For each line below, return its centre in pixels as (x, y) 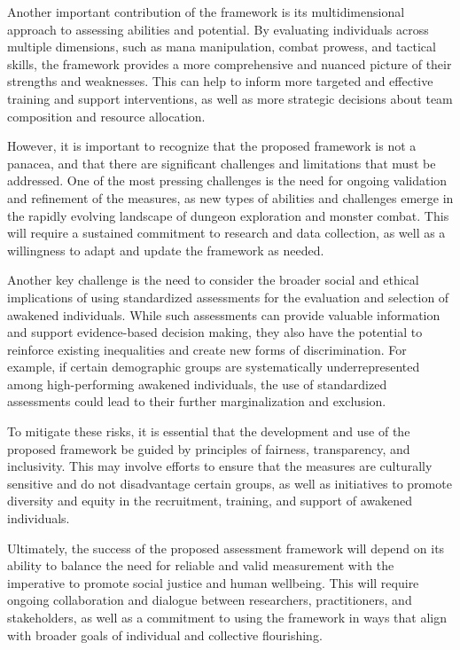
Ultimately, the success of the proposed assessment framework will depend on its (226, 548)
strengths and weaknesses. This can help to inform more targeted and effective (220, 81)
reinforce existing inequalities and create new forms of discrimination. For (207, 349)
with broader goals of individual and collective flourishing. (165, 634)
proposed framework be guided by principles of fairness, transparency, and (209, 448)
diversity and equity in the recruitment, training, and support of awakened (210, 501)
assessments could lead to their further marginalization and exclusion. (197, 401)
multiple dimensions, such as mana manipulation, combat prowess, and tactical (222, 47)
